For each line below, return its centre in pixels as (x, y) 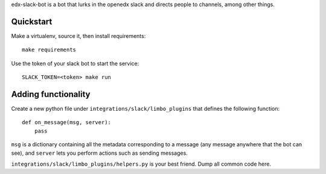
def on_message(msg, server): (67, 123)
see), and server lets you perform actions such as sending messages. (100, 153)
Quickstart (32, 21)
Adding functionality (51, 94)
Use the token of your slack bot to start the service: (75, 63)
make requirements (49, 50)
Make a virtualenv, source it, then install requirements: (78, 36)
